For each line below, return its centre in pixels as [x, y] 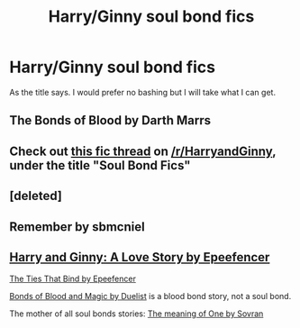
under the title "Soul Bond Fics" [100, 165]
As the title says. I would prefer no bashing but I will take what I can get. [143, 92]
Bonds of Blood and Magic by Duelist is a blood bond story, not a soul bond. [150, 296]
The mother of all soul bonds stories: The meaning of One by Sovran [136, 314]
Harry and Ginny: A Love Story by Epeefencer [140, 257]
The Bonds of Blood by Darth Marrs [110, 120]
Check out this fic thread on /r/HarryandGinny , [143, 151]
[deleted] [36, 196]
